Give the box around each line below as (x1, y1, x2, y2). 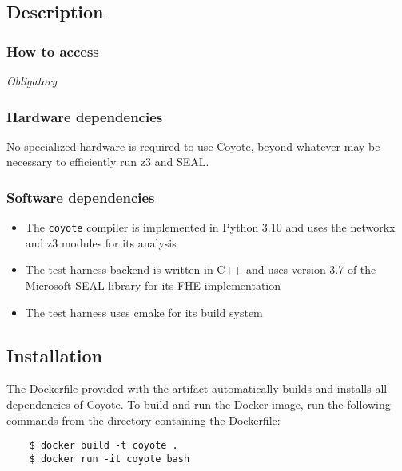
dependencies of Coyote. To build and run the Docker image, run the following (6, 396, 391, 413)
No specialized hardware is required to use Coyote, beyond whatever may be (6, 137, 380, 154)
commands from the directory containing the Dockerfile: (6, 411, 281, 428)
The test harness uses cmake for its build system (25, 303, 263, 320)
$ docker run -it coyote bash (29, 453, 190, 465)
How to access (6, 41, 99, 61)
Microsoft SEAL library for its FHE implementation (25, 277, 281, 294)
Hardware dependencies (6, 106, 163, 126)
